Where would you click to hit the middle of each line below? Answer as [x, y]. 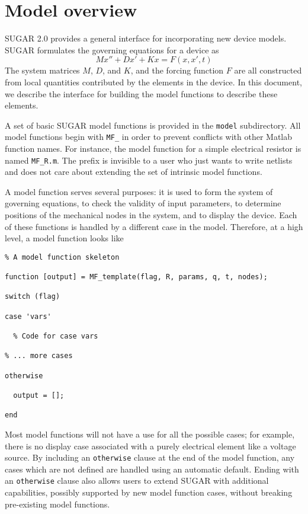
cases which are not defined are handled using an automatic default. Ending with [152, 469]
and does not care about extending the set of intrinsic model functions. [134, 172]
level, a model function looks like [64, 238]
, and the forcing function [177, 70]
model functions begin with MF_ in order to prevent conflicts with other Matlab [149, 137]
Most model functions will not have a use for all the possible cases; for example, [150, 434]
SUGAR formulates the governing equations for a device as [112, 50]
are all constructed [268, 70]
